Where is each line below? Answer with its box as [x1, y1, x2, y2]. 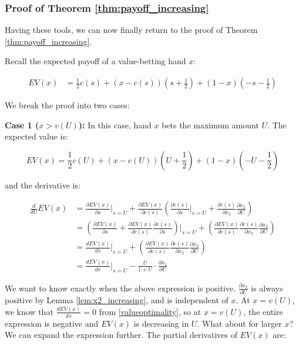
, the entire [243, 305, 283, 317]
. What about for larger [197, 317, 282, 329]
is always [251, 281, 283, 294]
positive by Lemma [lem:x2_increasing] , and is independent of [5, 293, 229, 306]
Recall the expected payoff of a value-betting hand [5, 55, 186, 67]
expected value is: [5, 130, 68, 142]
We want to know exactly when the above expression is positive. [5, 281, 236, 294]
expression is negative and [5, 317, 99, 329]
